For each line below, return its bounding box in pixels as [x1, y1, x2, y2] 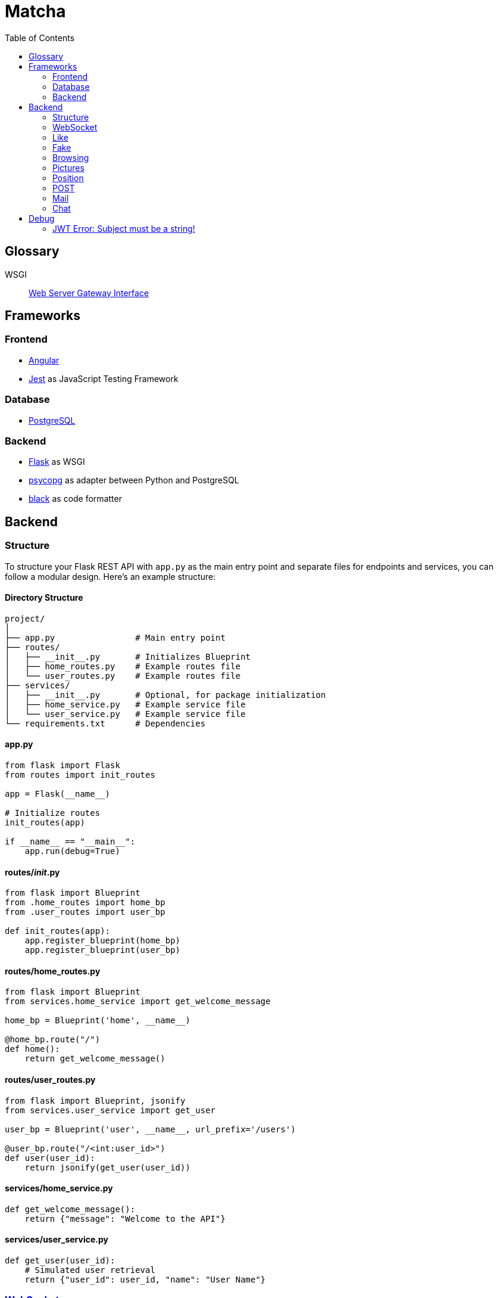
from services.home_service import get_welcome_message [5, 996, 271, 1007]
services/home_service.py [5, 1183, 113, 1194]
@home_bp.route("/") [5, 1035, 101, 1045]
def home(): [5, 1044, 60, 1054]
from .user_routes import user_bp [5, 907, 165, 917]
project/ [5, 613, 45, 623]
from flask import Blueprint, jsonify [5, 1095, 186, 1106]
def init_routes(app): [5, 926, 111, 936]
